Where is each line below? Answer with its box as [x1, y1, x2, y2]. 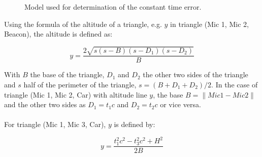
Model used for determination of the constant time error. [24, 2, 202, 12]
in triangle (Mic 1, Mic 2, [170, 18, 249, 29]
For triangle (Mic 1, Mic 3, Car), [4, 119, 106, 130]
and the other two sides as [4, 99, 86, 110]
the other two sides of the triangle [143, 69, 248, 80]
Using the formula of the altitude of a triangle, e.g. [4, 18, 162, 29]
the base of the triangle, [30, 69, 105, 80]
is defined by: [114, 119, 155, 130]
